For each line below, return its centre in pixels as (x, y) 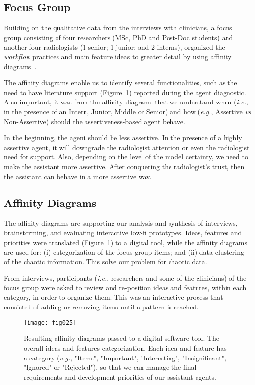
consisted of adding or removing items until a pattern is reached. (101, 307)
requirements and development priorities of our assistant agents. (120, 376)
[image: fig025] (50, 322)
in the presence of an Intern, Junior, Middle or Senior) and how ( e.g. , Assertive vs (127, 111)
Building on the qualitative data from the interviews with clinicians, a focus (118, 28)
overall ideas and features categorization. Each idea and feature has (125, 347)
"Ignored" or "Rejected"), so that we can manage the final (110, 367)
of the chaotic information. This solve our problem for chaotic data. (106, 261)
